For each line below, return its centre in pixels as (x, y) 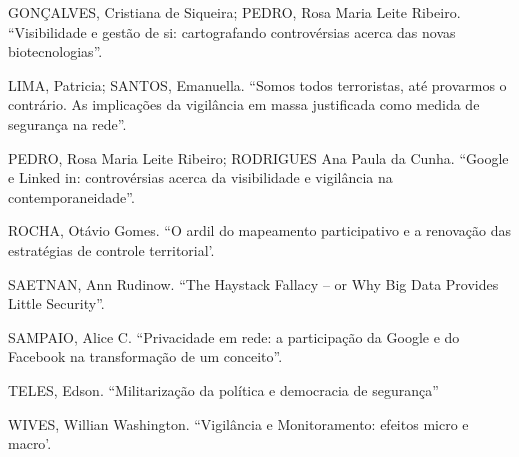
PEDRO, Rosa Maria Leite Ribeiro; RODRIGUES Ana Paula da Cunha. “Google (258, 157)
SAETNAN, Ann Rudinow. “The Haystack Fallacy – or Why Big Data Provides (253, 283)
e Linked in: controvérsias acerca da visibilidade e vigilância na (200, 177)
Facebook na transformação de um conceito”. (145, 356)
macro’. (30, 443)
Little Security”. (56, 303)
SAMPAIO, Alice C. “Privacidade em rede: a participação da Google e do (234, 336)
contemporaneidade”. (71, 196)
